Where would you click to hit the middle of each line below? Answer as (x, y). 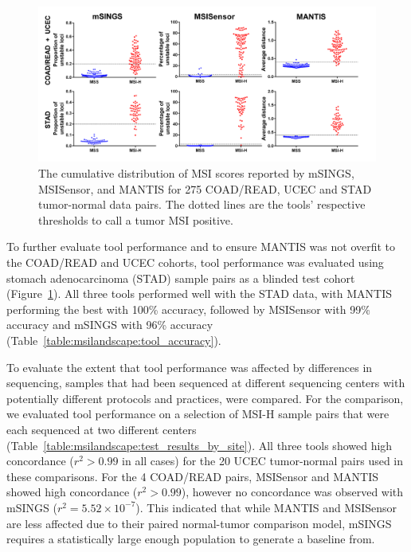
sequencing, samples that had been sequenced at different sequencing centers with (206, 383)
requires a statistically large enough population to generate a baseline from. (191, 539)
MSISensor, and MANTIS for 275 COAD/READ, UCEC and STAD (205, 188)
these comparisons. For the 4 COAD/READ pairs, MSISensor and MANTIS (193, 476)
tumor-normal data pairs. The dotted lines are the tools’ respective (202, 204)
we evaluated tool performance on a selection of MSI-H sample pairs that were (198, 414)
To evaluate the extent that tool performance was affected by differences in (190, 367)
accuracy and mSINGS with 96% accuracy (110, 325)
